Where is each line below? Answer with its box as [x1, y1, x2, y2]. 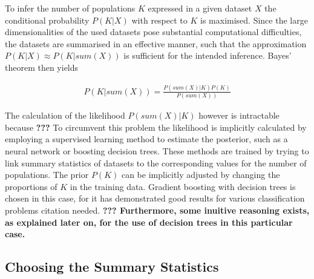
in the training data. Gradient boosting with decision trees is [70, 180, 296, 192]
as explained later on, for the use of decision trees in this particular [5, 215, 293, 228]
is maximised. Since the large [200, 13, 308, 26]
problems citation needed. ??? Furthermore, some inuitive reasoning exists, [5, 203, 310, 216]
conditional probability [5, 13, 90, 26]
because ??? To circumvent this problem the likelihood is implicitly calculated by [5, 120, 307, 133]
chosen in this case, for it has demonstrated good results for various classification [5, 192, 305, 205]
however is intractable [198, 109, 280, 122]
